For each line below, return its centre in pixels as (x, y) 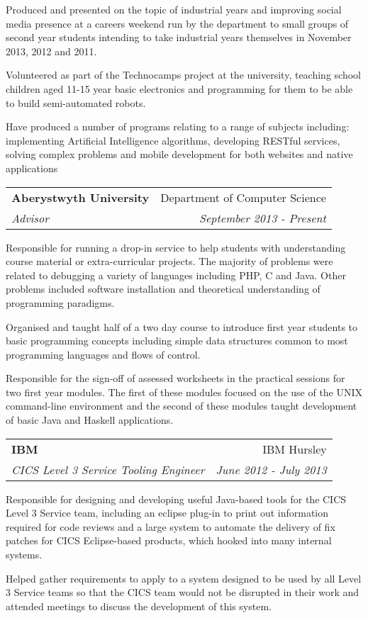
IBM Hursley (295, 449)
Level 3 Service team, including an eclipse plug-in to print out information (167, 513)
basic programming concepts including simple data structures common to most (177, 341)
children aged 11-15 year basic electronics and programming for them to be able (179, 88)
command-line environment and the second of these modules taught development (182, 406)
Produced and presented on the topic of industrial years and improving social (174, 9)
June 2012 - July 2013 (271, 469)
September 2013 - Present (262, 218)
